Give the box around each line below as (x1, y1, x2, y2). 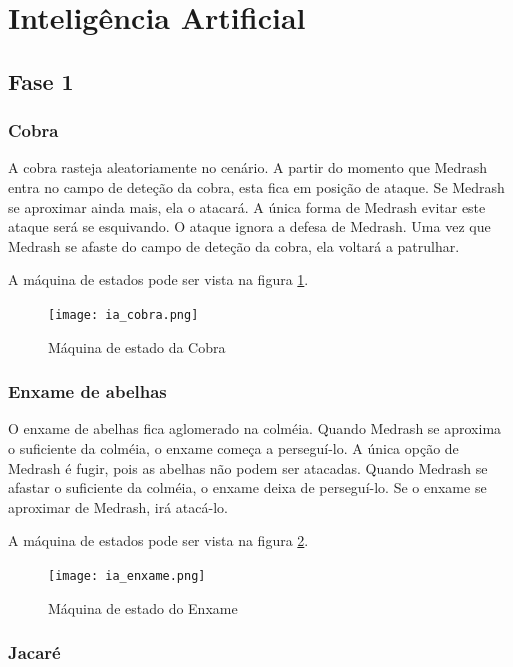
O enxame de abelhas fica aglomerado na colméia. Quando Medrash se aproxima (8, 418, 502, 439)
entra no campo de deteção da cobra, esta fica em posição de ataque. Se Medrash (8, 176, 505, 197)
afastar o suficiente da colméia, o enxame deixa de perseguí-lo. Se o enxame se (8, 477, 487, 498)
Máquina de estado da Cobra (48, 336, 226, 357)
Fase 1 (8, 65, 74, 96)
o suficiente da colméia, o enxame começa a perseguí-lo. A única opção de (8, 438, 459, 458)
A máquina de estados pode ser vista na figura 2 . (8, 530, 309, 551)
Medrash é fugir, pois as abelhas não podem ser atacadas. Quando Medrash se (8, 457, 488, 478)
